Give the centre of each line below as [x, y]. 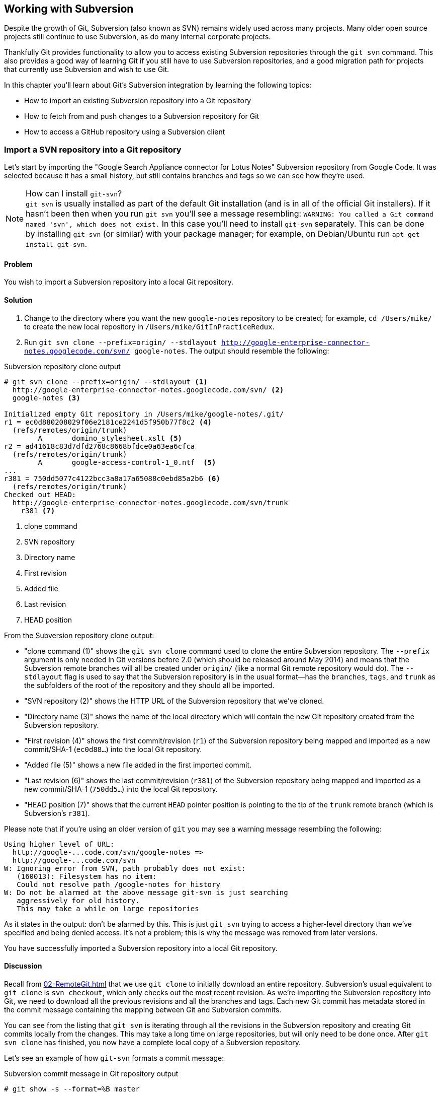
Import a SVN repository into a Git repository [93, 149]
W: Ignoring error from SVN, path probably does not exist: [125, 868]
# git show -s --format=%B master [72, 1089]
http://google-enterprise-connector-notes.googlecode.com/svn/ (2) [148, 390]
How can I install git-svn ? [74, 194]
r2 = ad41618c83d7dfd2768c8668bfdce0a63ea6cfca [100, 446]
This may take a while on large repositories [108, 908]
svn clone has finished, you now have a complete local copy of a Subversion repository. [153, 1042]
